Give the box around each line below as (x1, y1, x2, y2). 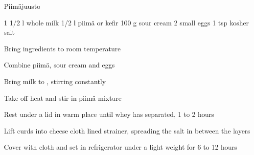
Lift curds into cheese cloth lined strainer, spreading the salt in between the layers (4, 125, 250, 135)
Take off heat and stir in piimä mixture (4, 92, 122, 103)
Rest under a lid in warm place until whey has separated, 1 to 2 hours (4, 109, 214, 119)
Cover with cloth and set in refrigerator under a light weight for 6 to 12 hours (4, 142, 237, 152)
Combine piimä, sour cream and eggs (4, 60, 115, 70)
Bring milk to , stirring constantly (4, 76, 106, 86)
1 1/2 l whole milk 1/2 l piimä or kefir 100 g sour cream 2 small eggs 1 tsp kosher (4, 17, 249, 27)
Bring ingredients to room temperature (4, 43, 121, 53)
